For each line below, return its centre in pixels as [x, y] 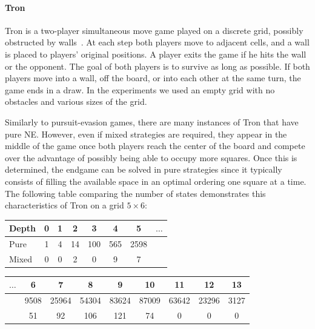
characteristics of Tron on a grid [65, 205]
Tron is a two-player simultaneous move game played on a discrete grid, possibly [154, 30]
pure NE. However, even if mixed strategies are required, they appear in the [146, 134]
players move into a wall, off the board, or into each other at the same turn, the [153, 78]
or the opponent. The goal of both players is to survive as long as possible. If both [157, 66]
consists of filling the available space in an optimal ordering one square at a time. [156, 181]
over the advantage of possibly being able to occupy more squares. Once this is [151, 157]
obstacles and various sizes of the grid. [76, 101]
